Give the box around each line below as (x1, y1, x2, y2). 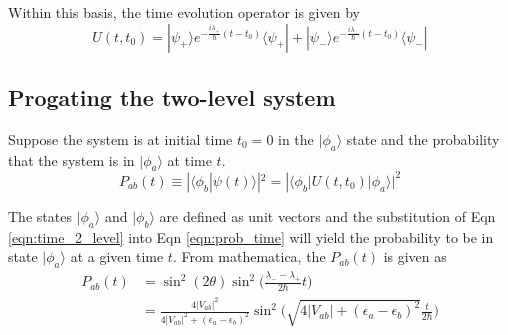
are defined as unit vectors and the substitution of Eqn (159, 205, 496, 226)
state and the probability (346, 128, 500, 149)
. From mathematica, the (172, 246, 326, 267)
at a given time (70, 246, 164, 267)
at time (167, 149, 212, 170)
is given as (383, 246, 447, 267)
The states (8, 205, 72, 226)
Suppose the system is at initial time (8, 128, 233, 149)
